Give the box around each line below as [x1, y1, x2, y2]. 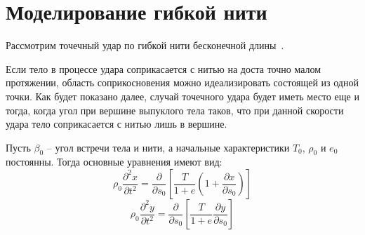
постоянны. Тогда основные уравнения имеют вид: [6, 154, 223, 169]
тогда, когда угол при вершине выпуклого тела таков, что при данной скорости [6, 102, 344, 117]
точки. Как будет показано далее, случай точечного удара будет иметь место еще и [6, 88, 359, 103]
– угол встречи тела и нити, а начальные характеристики [46, 140, 290, 154]
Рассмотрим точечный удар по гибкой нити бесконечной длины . [6, 38, 284, 53]
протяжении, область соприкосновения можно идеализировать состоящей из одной [6, 75, 359, 90]
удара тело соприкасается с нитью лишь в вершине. [6, 116, 227, 131]
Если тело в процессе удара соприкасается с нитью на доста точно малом [6, 61, 321, 76]
